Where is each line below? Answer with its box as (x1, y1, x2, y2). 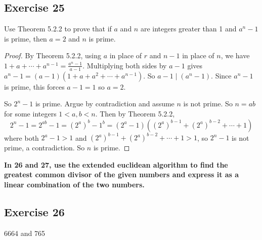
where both (4, 132, 39, 143)
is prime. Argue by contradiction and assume (35, 98, 174, 109)
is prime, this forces (4, 81, 65, 92)
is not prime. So (183, 98, 233, 109)
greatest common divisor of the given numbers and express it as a (4, 169, 239, 180)
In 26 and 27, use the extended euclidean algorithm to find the (4, 159, 228, 170)
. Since (211, 70, 232, 81)
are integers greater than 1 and (140, 23, 237, 34)
